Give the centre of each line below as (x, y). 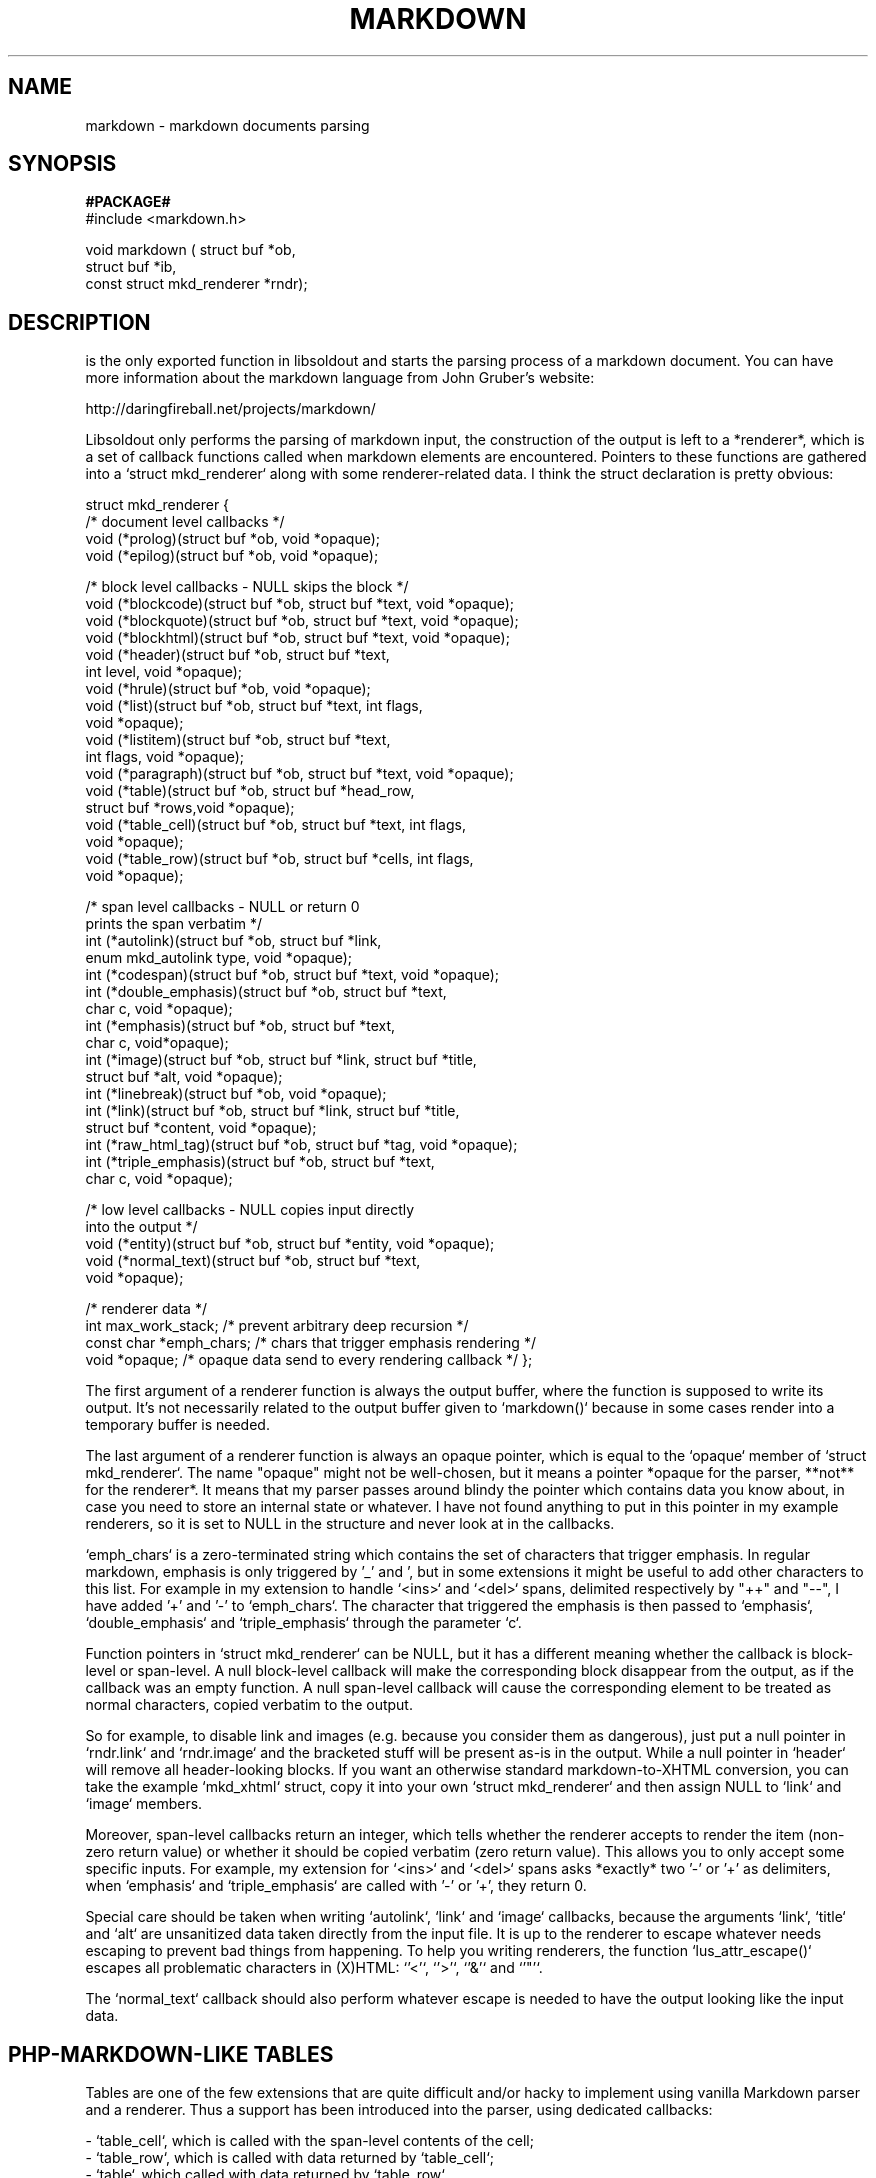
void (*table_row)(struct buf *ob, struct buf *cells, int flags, (279, 859)
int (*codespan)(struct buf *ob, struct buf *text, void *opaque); (292, 975)
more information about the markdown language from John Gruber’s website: (340, 378)
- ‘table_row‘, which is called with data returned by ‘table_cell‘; (290, 2158)
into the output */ (141, 1227)
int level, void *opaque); (164, 672)
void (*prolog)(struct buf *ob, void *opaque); (232, 539)
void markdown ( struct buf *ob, (190, 250)
